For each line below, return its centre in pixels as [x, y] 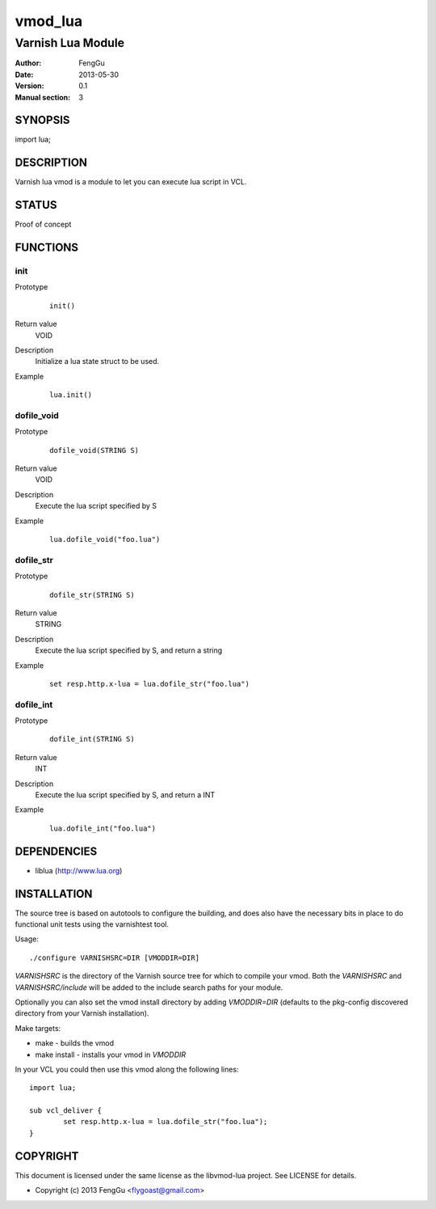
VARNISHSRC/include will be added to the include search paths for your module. [149, 987]
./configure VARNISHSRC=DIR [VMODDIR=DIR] [115, 957]
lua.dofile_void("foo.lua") [105, 539]
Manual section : [43, 97]
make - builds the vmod [75, 1043]
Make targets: [38, 1028]
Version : [29, 86]
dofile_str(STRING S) [92, 595]
